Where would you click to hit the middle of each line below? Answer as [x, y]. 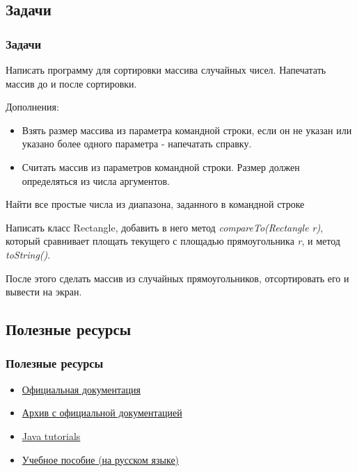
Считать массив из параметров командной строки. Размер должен [161, 166]
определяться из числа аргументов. [96, 180]
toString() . [28, 254]
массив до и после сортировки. [71, 83]
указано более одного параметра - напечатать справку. [137, 144]
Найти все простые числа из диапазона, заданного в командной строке [155, 204]
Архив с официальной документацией [102, 413]
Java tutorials [51, 436]
